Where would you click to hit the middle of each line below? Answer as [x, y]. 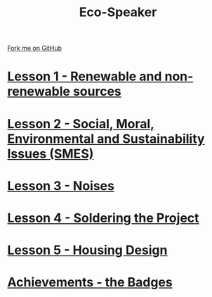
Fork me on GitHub [34, 48]
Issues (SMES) [51, 154]
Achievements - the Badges [90, 283]
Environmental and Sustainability [106, 139]
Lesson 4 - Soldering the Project [103, 218]
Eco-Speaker [118, 12]
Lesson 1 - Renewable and [85, 76]
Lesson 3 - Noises [61, 185]
